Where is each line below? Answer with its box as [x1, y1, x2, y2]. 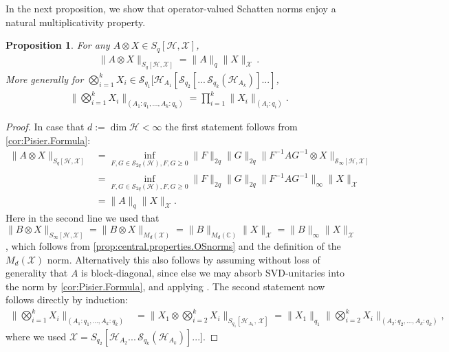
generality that [6, 266, 68, 280]
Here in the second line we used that [6, 211, 160, 225]
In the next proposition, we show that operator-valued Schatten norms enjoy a [6, 1, 336, 15]
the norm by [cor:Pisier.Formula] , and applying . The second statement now [6, 279, 325, 293]
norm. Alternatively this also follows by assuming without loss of [47, 252, 320, 266]
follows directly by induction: [6, 292, 128, 307]
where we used [6, 329, 67, 344]
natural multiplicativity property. [6, 14, 146, 29]
